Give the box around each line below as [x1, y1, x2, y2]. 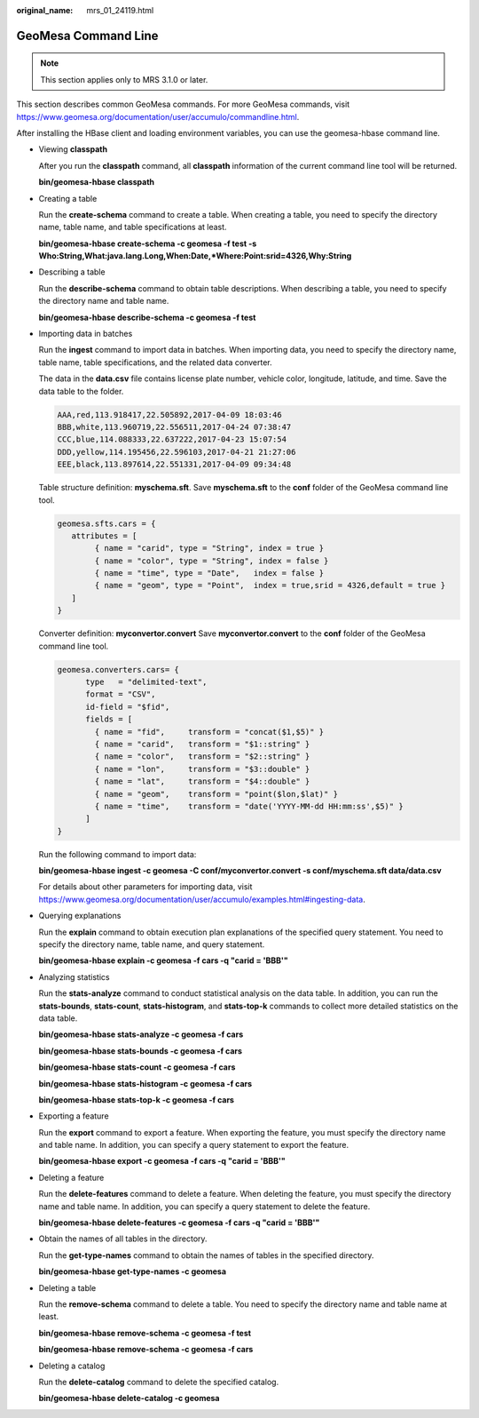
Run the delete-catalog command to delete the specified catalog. [38, 1376, 279, 1387]
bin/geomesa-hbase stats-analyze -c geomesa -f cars [38, 1029, 244, 1040]
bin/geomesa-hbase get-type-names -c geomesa [38, 1266, 226, 1277]
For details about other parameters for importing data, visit [38, 881, 253, 892]
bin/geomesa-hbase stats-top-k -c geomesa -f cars [38, 1094, 235, 1105]
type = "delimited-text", [85, 677, 208, 687]
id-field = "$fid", [85, 702, 170, 712]
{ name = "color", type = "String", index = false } [94, 555, 329, 566]
